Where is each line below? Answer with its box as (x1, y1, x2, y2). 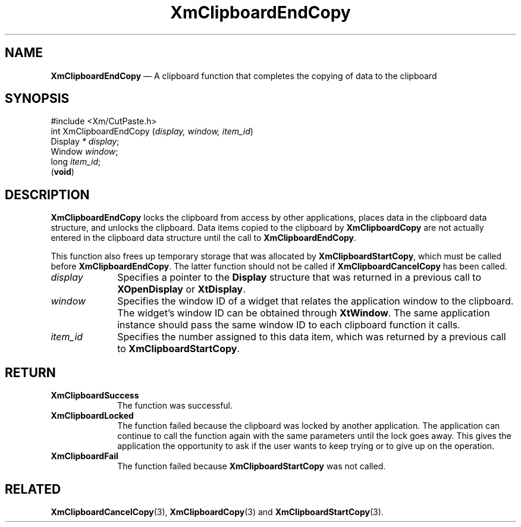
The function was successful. (117, 400, 233, 411)
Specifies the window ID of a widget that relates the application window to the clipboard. (117, 295, 514, 308)
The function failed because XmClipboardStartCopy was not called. (117, 461, 386, 472)
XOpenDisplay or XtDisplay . (117, 283, 246, 296)
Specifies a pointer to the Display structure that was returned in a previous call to (117, 271, 482, 284)
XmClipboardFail (51, 451, 118, 462)
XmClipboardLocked (51, 410, 134, 421)
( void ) (51, 167, 74, 177)
